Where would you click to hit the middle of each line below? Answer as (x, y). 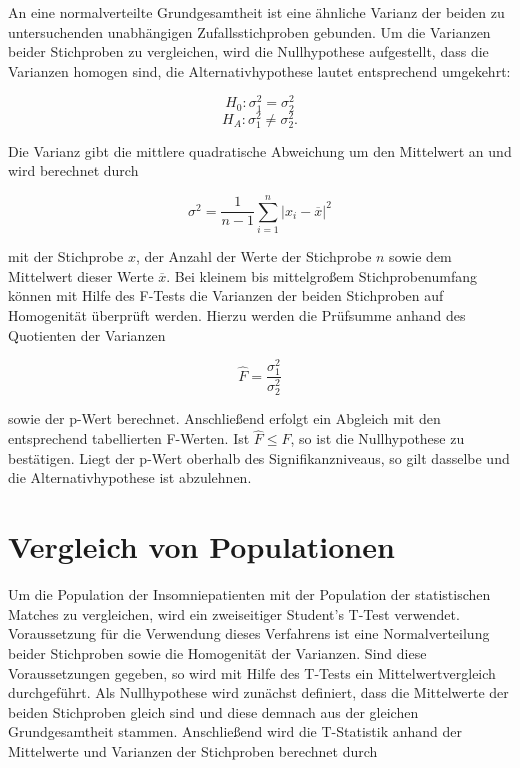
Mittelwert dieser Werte (81, 275)
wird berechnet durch (73, 170)
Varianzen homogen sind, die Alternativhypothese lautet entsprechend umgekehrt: (259, 70)
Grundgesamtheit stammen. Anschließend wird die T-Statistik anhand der (235, 731)
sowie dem (420, 256)
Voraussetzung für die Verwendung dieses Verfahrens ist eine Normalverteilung (249, 633)
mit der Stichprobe (66, 256)
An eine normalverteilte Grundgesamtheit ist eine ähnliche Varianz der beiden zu (256, 12)
